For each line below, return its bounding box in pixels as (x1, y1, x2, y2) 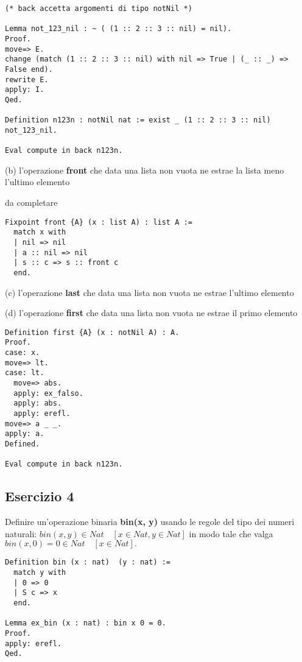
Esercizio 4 (5, 487, 74, 505)
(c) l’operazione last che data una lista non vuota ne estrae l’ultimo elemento (5, 286, 294, 298)
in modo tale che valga (189, 527, 273, 540)
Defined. (5, 439, 40, 448)
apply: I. (5, 85, 44, 94)
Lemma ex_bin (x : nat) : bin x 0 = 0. (5, 619, 166, 628)
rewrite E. (5, 75, 49, 84)
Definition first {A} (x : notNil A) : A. (5, 328, 180, 337)
